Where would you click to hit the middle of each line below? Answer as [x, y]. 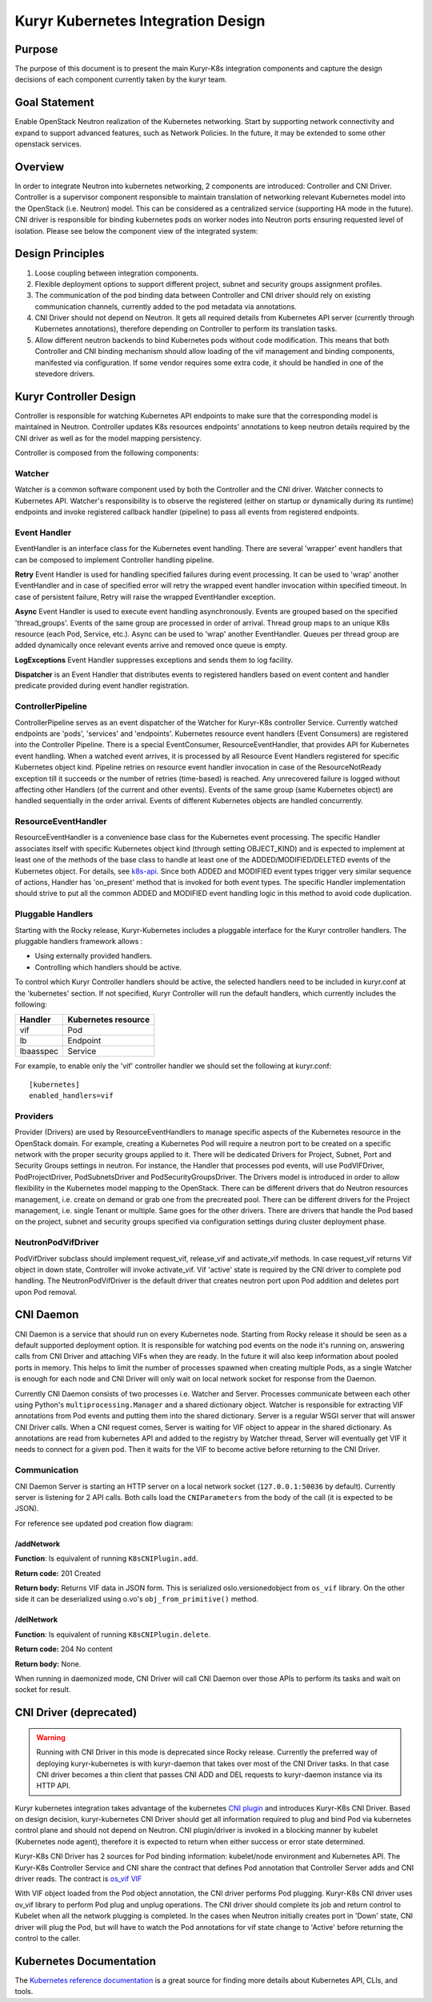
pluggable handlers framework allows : [79, 941]
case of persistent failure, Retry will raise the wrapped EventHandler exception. [145, 597]
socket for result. [43, 1690]
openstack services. [48, 144]
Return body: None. [48, 1664]
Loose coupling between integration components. [117, 273]
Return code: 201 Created [58, 1573]
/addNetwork [37, 1544]
